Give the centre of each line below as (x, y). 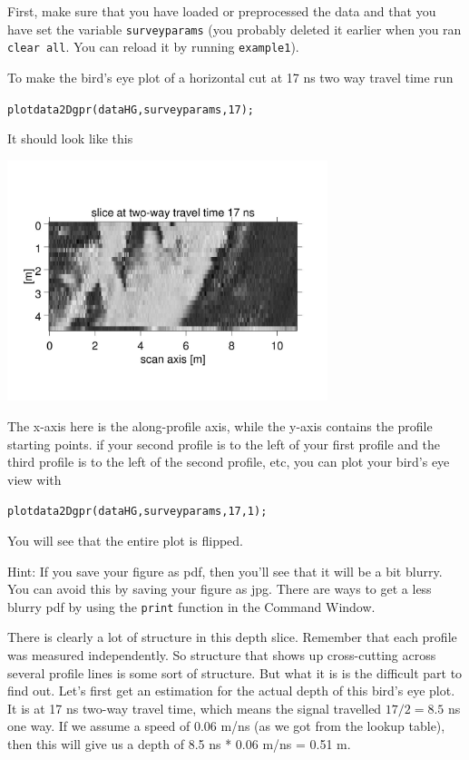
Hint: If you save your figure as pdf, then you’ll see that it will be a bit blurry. (225, 571)
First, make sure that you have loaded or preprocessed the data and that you (222, 11)
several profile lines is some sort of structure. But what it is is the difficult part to (235, 672)
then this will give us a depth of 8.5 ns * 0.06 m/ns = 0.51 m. (179, 743)
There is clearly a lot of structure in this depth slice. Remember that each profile (232, 637)
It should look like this (70, 138)
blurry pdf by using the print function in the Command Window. (191, 606)
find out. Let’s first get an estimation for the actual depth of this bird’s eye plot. (231, 691)
